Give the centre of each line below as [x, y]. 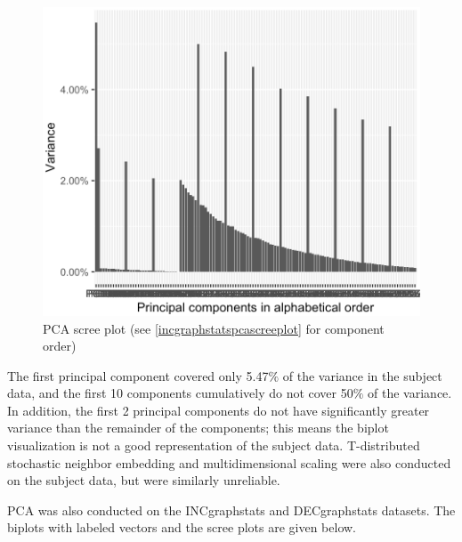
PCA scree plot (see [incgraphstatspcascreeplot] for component [214, 328]
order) [60, 346]
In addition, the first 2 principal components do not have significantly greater [219, 410]
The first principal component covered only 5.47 [138, 375]
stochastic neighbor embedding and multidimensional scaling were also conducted [229, 462]
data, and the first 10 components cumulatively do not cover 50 [180, 393]
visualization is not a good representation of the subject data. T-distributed [214, 445]
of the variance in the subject [362, 375]
